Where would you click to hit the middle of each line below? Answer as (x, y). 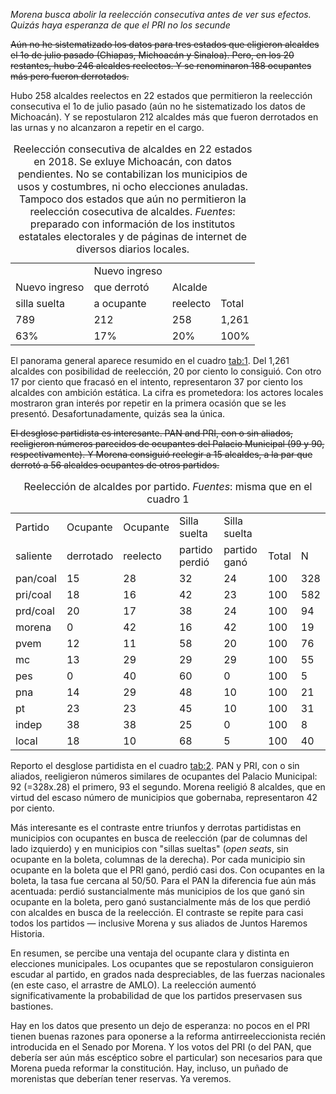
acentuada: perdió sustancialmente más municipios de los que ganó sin (157, 891)
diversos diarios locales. (132, 249)
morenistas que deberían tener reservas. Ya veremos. (121, 1078)
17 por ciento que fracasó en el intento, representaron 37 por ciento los (156, 382)
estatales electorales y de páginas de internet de (133, 236)
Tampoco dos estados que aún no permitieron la (133, 199)
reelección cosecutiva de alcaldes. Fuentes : (132, 211)
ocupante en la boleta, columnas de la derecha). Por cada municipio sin (158, 859)
